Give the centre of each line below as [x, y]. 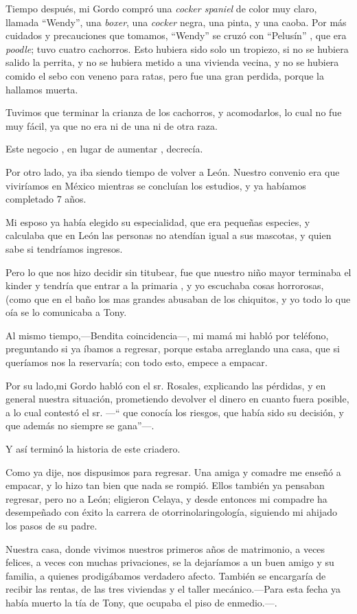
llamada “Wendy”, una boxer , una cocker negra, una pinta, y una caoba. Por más [176, 22]
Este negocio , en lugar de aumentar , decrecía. [104, 149]
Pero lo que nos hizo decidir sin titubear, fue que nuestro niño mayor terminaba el [178, 272]
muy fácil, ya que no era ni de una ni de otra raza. [112, 125]
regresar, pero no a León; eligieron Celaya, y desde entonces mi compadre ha [166, 498]
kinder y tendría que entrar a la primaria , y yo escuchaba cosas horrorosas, [165, 285]
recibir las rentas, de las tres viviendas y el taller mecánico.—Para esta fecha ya [173, 589]
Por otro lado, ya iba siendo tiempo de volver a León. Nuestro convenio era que [173, 171]
